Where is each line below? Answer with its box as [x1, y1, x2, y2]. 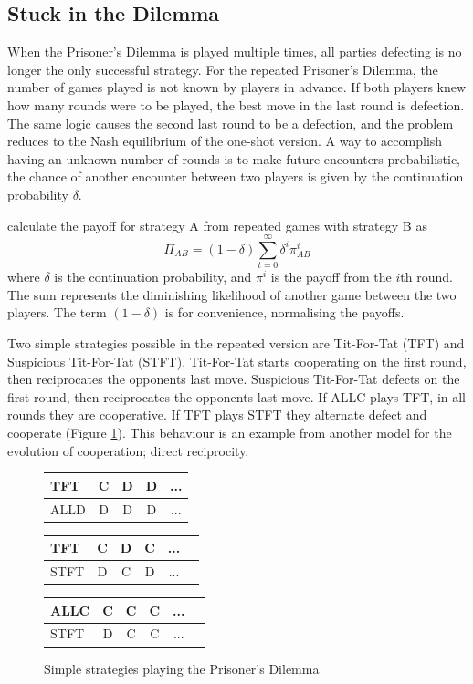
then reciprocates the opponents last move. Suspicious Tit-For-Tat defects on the [7, 369, 460, 389]
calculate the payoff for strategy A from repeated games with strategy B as [7, 215, 427, 234]
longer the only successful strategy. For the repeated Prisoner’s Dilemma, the [7, 59, 438, 78]
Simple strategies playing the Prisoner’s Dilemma [44, 658, 320, 678]
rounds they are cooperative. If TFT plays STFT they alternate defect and [7, 405, 427, 424]
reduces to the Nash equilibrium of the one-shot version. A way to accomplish [7, 131, 443, 150]
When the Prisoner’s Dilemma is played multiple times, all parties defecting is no [7, 42, 462, 61]
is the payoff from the [270, 267, 392, 286]
